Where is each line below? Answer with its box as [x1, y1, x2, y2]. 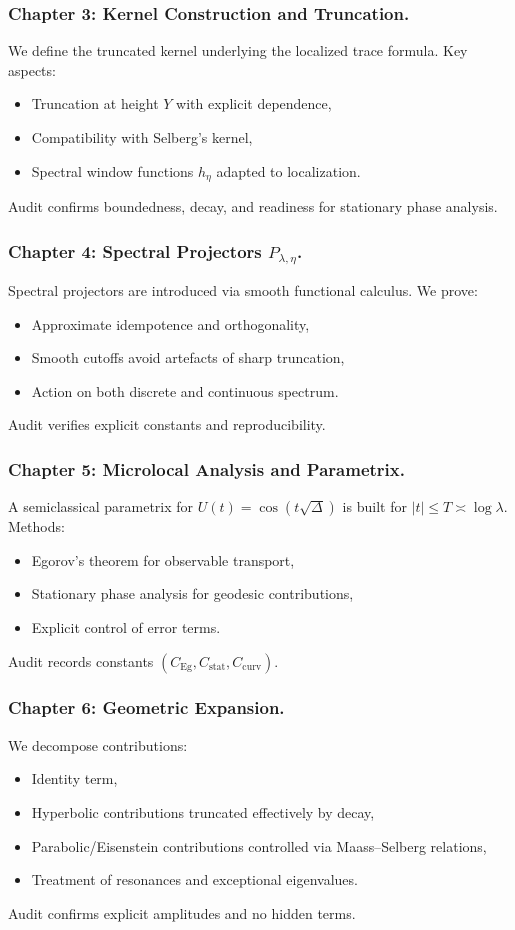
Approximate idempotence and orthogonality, [31, 313, 310, 334]
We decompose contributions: [8, 734, 188, 755]
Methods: [8, 516, 65, 537]
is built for [342, 496, 407, 517]
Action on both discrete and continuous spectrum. [31, 380, 339, 401]
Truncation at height [31, 93, 159, 114]
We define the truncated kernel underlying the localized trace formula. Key [8, 40, 468, 61]
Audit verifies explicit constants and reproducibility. [8, 414, 326, 435]
